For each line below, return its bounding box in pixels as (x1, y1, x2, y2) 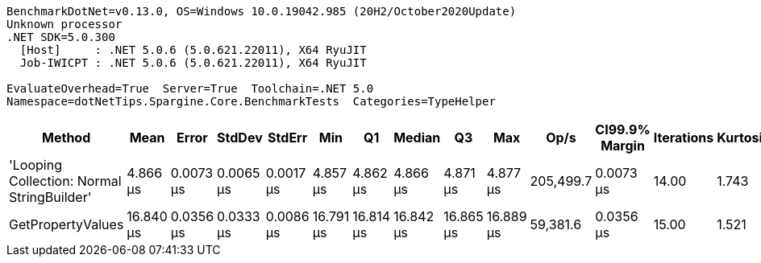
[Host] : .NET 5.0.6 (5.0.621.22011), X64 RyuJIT (19, 43, 367, 56)
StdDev (217, 129, 263, 146)
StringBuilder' (9, 189, 92, 205)
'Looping (9, 157, 62, 173)
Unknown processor (6, 18, 123, 31)
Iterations (653, 129, 714, 146)
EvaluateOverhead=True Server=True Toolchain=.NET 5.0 (6, 82, 374, 95)
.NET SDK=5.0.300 (6, 31, 115, 43)
